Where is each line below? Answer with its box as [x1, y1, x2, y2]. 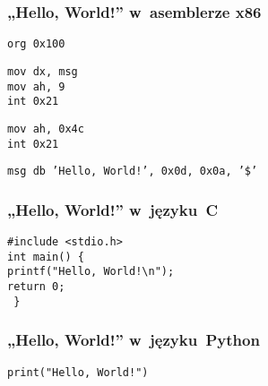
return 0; [7, 280, 65, 293]
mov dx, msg [7, 64, 78, 78]
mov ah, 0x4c [7, 122, 84, 135]
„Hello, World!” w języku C [7, 198, 219, 220]
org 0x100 [7, 38, 65, 51]
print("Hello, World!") [7, 365, 149, 379]
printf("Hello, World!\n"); [7, 265, 175, 279]
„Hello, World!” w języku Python [7, 329, 260, 351]
